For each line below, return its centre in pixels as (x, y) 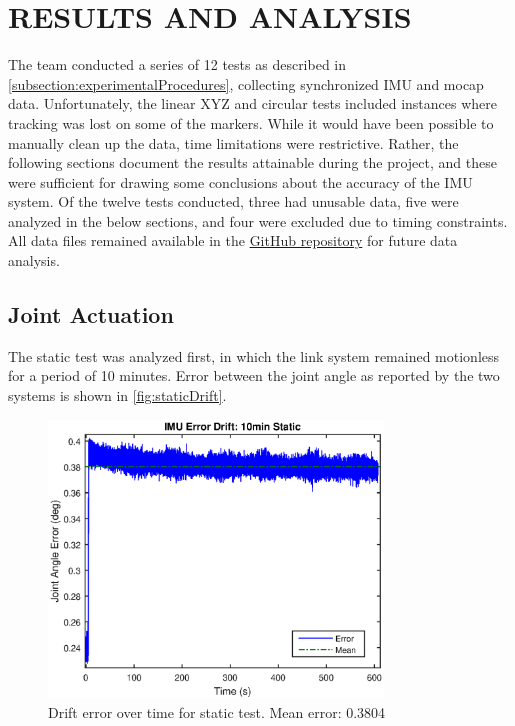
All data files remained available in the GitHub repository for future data (233, 240)
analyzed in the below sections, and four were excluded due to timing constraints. (258, 220)
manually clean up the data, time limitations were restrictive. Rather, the (233, 142)
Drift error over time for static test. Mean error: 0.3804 (217, 712)
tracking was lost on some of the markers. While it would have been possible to (251, 122)
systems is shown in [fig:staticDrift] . (117, 395)
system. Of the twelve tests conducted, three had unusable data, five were (233, 201)
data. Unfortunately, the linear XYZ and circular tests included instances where (252, 103)
